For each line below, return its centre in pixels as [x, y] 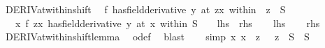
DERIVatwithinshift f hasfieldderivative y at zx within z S [145, 9]
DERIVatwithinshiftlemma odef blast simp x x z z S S [157, 37]
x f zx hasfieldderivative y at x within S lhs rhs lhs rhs [167, 23]
